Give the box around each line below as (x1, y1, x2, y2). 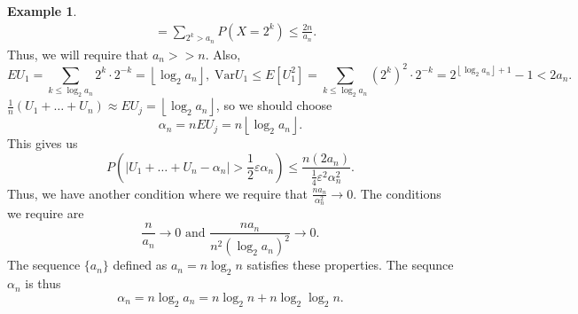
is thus (25, 274, 61, 293)
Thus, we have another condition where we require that (7, 184, 308, 202)
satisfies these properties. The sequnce (246, 255, 454, 274)
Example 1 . (7, 2, 77, 20)
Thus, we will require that (7, 44, 149, 63)
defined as (113, 255, 168, 274)
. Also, (205, 44, 241, 63)
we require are (7, 204, 84, 223)
